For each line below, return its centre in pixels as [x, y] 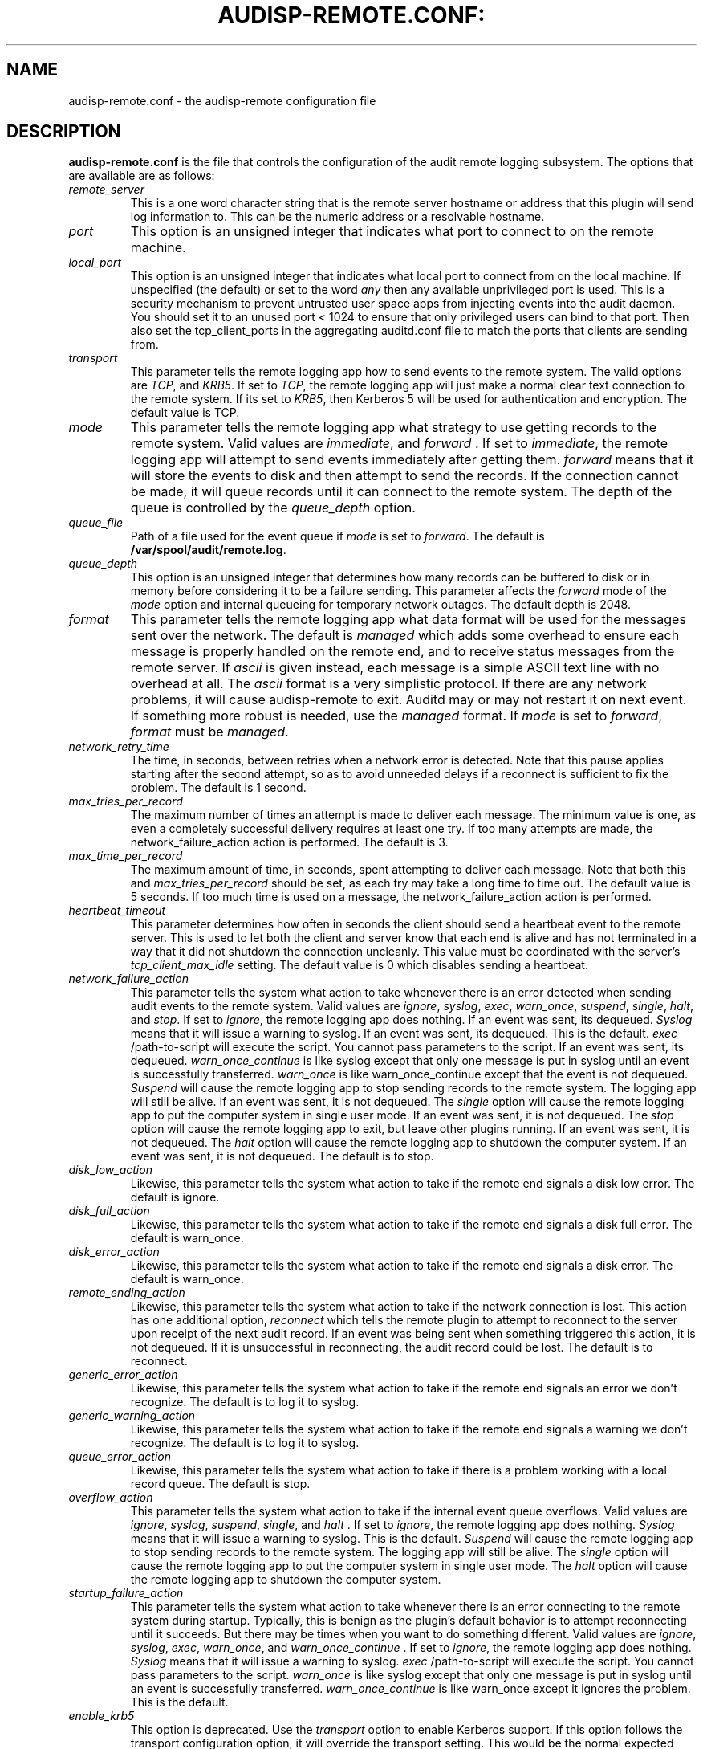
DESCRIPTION [64, 132]
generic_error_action [123, 1375]
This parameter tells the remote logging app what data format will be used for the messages [408, 620]
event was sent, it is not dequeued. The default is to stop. [282, 1156]
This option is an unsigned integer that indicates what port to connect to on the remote [392, 232]
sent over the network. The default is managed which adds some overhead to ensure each [405, 636]
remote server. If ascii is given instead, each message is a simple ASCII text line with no [395, 668]
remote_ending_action [127, 1293]
